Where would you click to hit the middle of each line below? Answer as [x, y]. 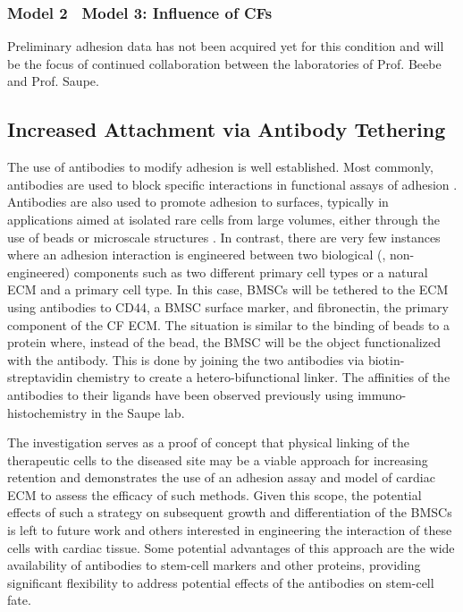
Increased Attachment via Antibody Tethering [227, 129]
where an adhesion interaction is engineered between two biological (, [197, 255]
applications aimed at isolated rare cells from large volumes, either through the [223, 219]
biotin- [386, 359]
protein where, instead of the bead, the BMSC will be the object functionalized [224, 342]
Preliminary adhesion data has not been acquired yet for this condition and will [226, 46]
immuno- [382, 394]
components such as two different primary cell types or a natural [251, 272]
